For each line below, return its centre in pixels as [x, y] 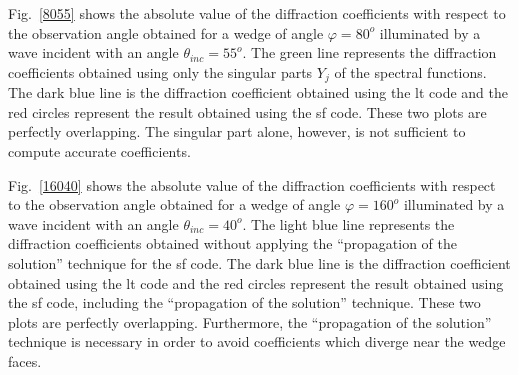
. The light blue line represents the [348, 223]
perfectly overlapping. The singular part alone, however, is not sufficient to [237, 131]
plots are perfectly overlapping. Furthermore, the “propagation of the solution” [250, 321]
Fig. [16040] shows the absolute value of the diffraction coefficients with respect [252, 184]
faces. [25, 360]
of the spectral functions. [410, 71]
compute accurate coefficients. [99, 151]
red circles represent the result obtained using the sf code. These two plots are [247, 111]
